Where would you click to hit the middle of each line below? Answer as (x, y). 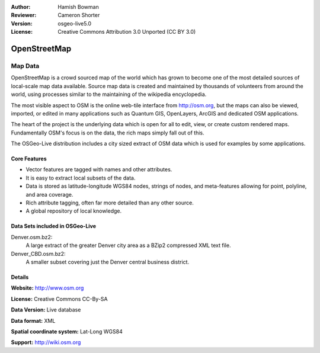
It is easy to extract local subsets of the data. (81, 178)
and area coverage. (49, 194)
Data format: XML (33, 320)
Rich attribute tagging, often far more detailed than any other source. (110, 203)
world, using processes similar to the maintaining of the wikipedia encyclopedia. (109, 94)
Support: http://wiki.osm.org (46, 342)
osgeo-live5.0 (75, 23)
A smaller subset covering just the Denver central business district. (108, 262)
